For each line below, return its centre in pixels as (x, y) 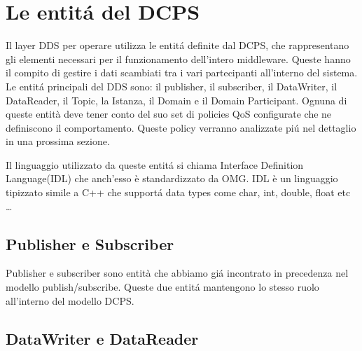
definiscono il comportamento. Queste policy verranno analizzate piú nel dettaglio (181, 127)
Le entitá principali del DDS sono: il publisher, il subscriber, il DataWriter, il (172, 86)
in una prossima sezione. (58, 141)
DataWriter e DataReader (102, 338)
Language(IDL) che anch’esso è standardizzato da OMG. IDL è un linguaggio (172, 178)
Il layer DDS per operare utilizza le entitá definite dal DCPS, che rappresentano (177, 45)
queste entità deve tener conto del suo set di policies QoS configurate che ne (169, 114)
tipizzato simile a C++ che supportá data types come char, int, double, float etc (178, 192)
